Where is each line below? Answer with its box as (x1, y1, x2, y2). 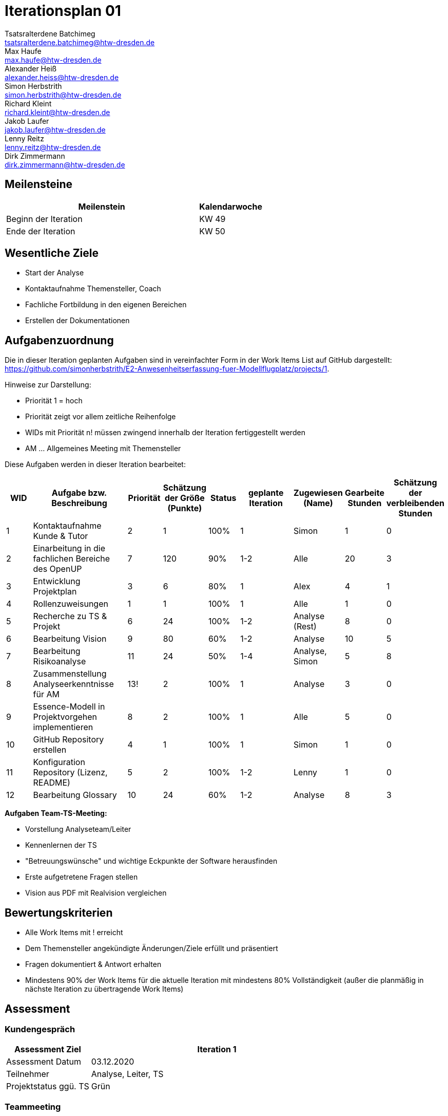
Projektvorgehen (33, 712, 98, 722)
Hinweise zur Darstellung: (5, 380, 91, 389)
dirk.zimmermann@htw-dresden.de (5, 160, 125, 169)
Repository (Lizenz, (33, 767, 108, 778)
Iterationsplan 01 (5, 2, 121, 20)
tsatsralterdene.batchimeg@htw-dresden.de (5, 38, 155, 47)
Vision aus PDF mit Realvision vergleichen (25, 888, 167, 898)
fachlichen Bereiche (33, 553, 110, 564)
